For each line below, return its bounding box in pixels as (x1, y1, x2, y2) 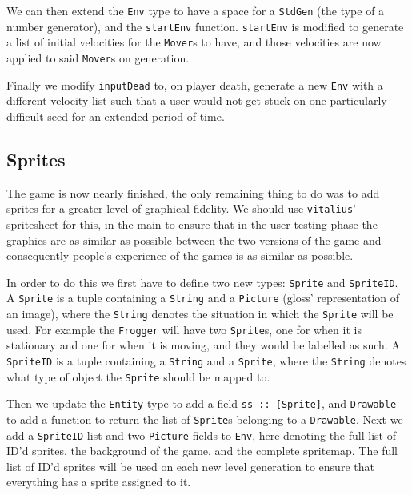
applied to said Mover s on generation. (6, 49, 190, 66)
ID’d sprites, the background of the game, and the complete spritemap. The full (6, 442, 398, 459)
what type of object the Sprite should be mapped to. (6, 368, 270, 385)
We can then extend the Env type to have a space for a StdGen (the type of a (6, 2, 385, 18)
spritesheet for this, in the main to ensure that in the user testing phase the (6, 215, 378, 232)
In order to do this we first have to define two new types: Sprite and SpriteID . (6, 273, 398, 290)
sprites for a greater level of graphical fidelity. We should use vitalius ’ (6, 200, 356, 217)
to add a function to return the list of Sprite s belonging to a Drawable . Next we (6, 410, 403, 427)
